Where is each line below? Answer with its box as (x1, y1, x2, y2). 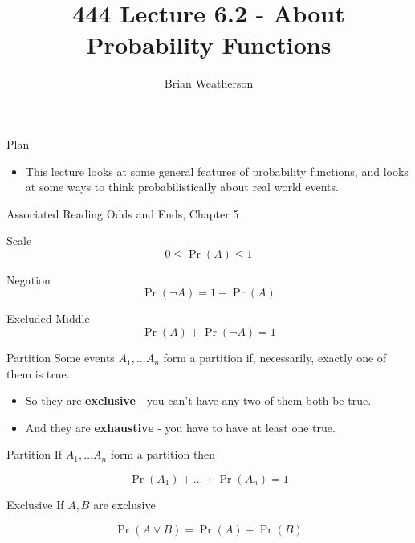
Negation (6, 271, 51, 288)
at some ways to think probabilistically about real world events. (25, 178, 339, 195)
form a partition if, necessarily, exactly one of (163, 349, 387, 366)
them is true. (6, 365, 70, 382)
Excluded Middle (6, 310, 90, 327)
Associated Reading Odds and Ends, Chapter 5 (6, 205, 239, 222)
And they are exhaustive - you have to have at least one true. (25, 418, 336, 435)
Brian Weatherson (164, 75, 254, 92)
